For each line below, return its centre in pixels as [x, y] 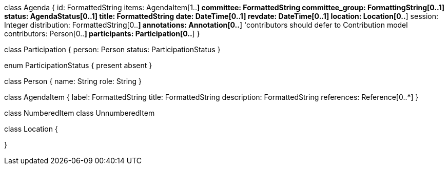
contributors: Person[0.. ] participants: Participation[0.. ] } [102, 34]
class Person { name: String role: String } [73, 81]
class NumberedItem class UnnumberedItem [80, 113]
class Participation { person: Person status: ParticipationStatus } [112, 49]
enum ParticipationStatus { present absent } [78, 65]
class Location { [31, 129]
